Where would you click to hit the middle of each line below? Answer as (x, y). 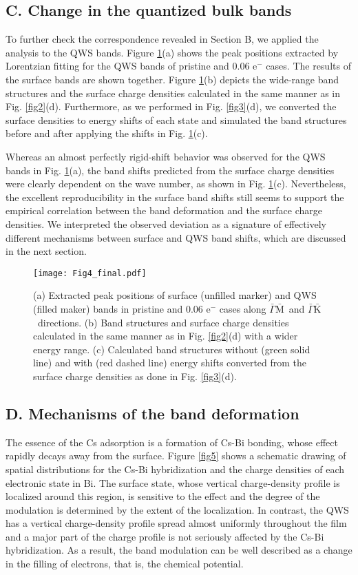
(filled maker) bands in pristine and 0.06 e (122, 308)
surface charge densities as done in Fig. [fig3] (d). (135, 376)
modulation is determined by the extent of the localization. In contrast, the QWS (177, 509)
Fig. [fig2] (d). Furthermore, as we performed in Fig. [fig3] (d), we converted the (171, 106)
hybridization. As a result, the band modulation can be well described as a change (179, 550)
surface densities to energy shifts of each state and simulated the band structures (176, 119)
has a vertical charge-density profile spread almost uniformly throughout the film (176, 523)
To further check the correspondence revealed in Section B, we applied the (162, 39)
